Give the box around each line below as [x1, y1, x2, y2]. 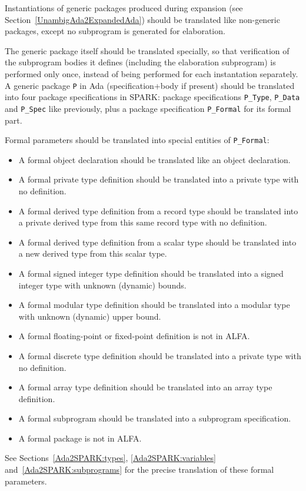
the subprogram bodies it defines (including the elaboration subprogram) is [5, 56, 276, 68]
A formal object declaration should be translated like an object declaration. [18, 153, 291, 165]
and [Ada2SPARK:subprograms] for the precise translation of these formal [5, 463, 274, 476]
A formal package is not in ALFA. [18, 432, 142, 444]
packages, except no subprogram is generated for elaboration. [5, 25, 225, 37]
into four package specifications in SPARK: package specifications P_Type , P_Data [5, 91, 300, 103]
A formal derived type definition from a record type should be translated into [18, 204, 298, 217]
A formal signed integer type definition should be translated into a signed [18, 267, 284, 279]
